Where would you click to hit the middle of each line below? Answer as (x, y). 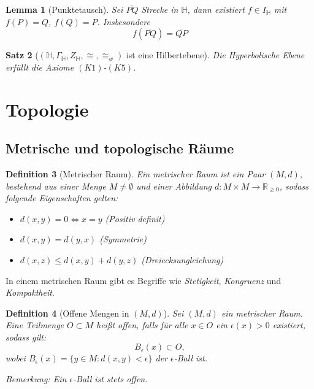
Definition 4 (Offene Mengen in (67, 313)
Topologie (47, 109)
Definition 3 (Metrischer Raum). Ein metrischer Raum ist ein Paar (136, 173)
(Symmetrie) (123, 239)
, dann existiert (216, 9)
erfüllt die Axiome (40, 67)
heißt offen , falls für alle (142, 325)
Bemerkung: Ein (36, 379)
